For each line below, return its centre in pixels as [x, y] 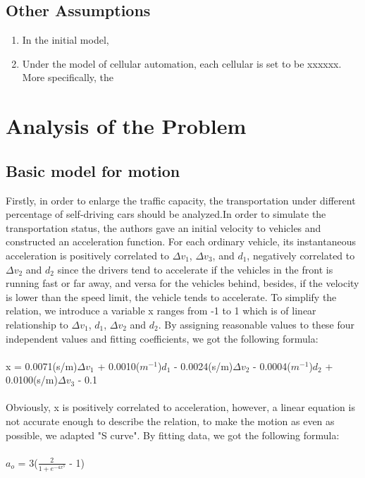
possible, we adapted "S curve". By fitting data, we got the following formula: [173, 435]
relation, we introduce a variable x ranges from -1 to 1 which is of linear [161, 311]
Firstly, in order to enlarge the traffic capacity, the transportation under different [181, 200]
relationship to [37, 324]
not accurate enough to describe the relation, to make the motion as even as [170, 421]
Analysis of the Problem [126, 126]
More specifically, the [68, 77]
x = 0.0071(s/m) [42, 366]
